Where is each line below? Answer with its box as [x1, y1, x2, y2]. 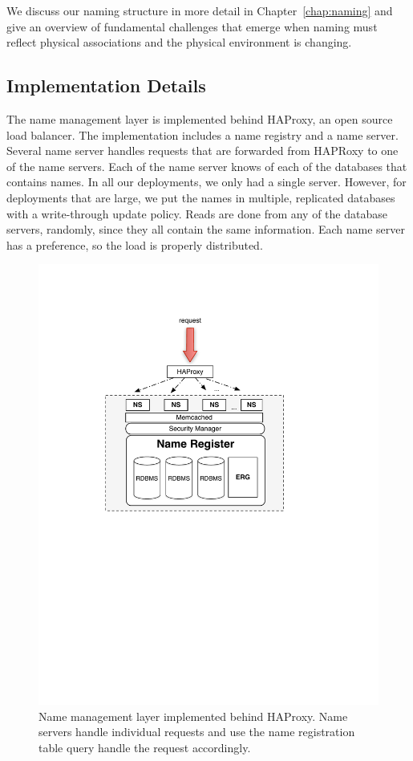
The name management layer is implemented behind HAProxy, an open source [6, 110, 393, 127]
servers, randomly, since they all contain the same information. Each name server [6, 221, 406, 238]
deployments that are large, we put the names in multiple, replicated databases [6, 189, 395, 206]
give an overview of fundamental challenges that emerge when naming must [6, 18, 378, 35]
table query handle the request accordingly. [38, 739, 251, 755]
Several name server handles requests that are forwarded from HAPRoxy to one [6, 142, 399, 159]
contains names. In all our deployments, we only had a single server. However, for [6, 173, 407, 190]
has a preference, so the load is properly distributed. [6, 236, 263, 253]
